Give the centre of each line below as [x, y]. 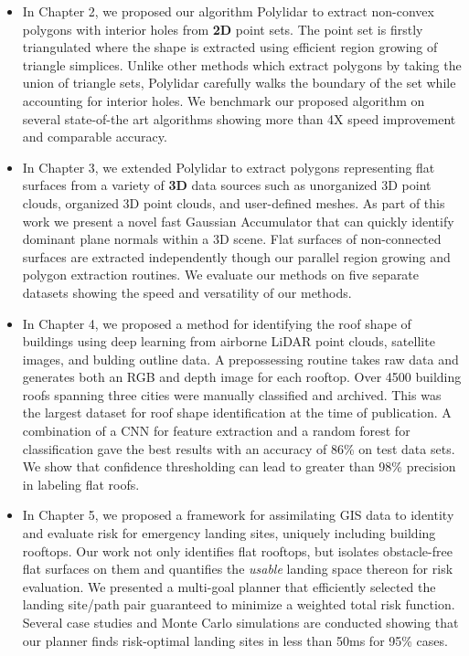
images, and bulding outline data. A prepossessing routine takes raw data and [240, 359]
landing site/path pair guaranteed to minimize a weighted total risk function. [239, 604]
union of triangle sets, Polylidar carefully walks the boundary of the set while [239, 83]
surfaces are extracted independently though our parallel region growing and [236, 256]
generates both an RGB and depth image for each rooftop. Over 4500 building [242, 377]
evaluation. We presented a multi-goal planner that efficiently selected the [229, 586]
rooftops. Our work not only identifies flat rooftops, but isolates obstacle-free [237, 550]
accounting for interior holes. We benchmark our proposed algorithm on [224, 100]
